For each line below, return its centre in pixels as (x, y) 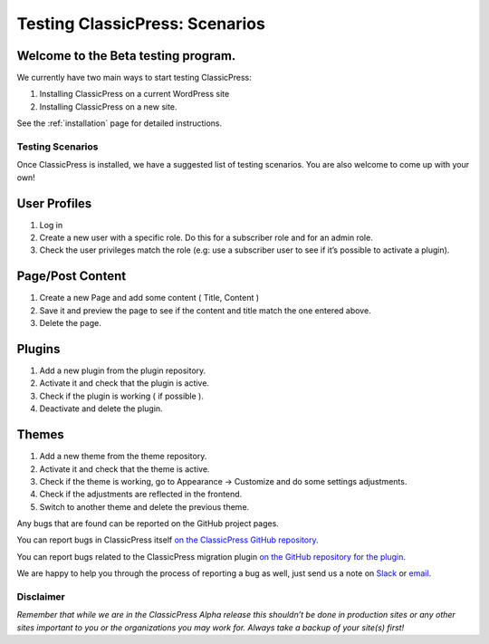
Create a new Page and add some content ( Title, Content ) (149, 298)
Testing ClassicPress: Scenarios (141, 24)
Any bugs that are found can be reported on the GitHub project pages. (148, 524)
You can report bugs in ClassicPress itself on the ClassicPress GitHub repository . (168, 540)
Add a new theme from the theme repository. (123, 457)
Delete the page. (70, 323)
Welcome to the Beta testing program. (126, 56)
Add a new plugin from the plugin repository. (123, 370)
